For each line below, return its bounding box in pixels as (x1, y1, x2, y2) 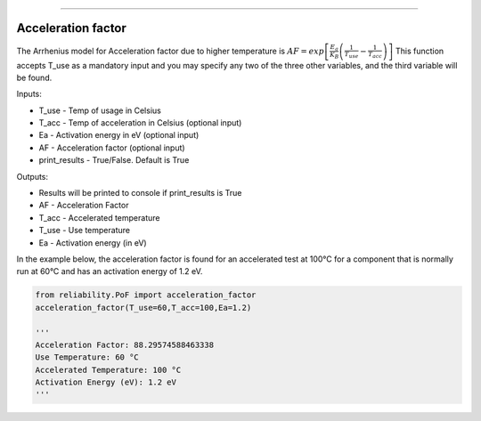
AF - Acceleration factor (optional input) (38, 142, 186, 153)
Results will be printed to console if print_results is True (38, 188, 242, 198)
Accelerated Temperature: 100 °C (35, 365, 182, 375)
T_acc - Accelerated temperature (38, 212, 160, 223)
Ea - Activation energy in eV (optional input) (38, 130, 200, 141)
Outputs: (16, 171, 49, 182)
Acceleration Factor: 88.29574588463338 (35, 339, 214, 350)
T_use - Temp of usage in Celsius (38, 105, 162, 116)
